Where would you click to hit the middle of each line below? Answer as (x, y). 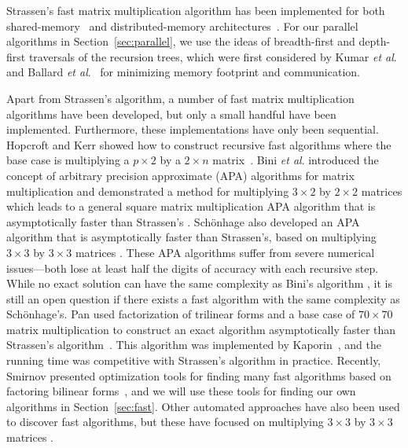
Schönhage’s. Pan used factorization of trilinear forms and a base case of (181, 314)
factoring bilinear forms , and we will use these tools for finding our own (181, 391)
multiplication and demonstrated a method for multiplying (148, 191)
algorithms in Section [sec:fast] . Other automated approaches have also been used (203, 406)
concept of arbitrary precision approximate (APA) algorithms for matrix (180, 175)
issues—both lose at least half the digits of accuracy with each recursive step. (193, 268)
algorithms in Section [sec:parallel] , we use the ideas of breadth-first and (181, 41)
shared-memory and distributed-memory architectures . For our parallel (182, 26)
